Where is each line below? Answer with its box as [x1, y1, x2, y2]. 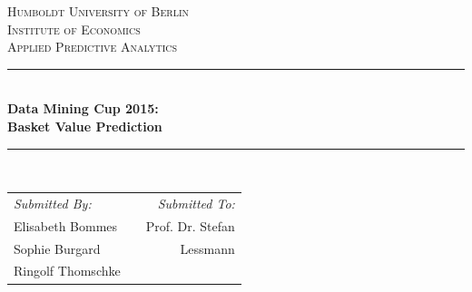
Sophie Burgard [14, 238, 101, 258]
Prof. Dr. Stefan [145, 216, 235, 235]
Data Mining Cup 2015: [7, 99, 159, 118]
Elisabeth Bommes [14, 216, 118, 235]
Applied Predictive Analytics [7, 37, 178, 56]
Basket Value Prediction [7, 116, 162, 135]
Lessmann [180, 238, 235, 258]
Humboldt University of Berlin [7, 2, 190, 20]
